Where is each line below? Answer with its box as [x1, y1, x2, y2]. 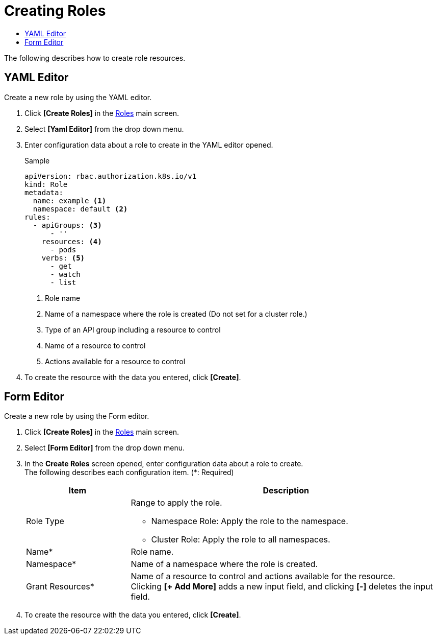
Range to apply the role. [131, 498, 222, 508]
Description [263, 485, 309, 496]
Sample [24, 156, 50, 165]
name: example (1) [33, 196, 107, 205]
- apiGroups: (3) [33, 221, 102, 229]
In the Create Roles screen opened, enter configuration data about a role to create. [24, 459, 303, 468]
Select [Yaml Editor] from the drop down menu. [24, 124, 184, 133]
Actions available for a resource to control [45, 357, 186, 366]
